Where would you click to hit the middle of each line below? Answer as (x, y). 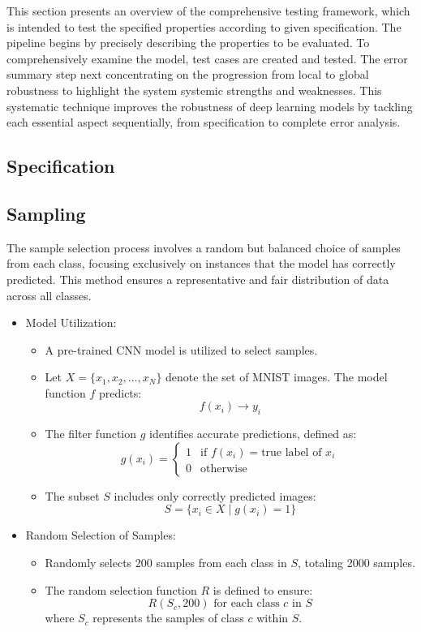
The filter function (91, 434)
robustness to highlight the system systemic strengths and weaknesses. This (194, 90)
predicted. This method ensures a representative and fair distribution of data (198, 279)
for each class (247, 604)
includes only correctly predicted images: (215, 495)
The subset (72, 495)
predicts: (120, 392)
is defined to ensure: (263, 589)
